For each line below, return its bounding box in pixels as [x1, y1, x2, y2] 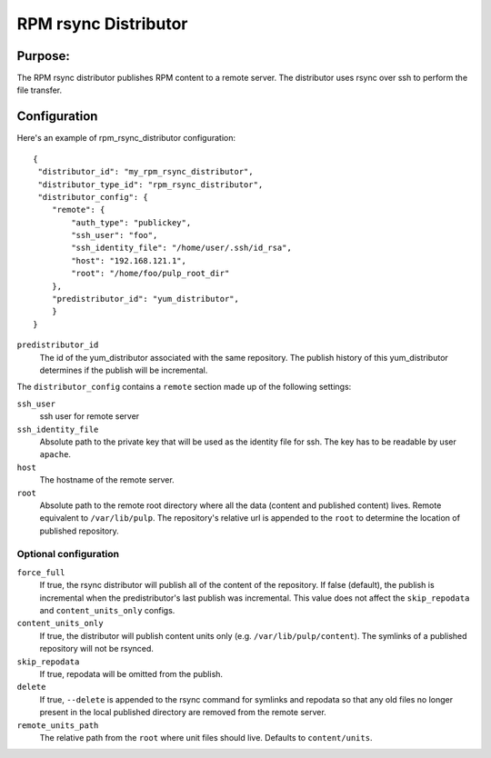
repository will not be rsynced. [39, 643, 155, 654]
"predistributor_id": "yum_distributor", [51, 294, 240, 304]
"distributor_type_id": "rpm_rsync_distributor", [37, 179, 264, 190]
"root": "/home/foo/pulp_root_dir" [71, 268, 230, 279]
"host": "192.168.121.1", [71, 255, 186, 265]
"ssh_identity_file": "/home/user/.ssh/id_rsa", [71, 243, 293, 254]
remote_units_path [16, 720, 99, 731]
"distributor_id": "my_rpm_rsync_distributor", [37, 166, 254, 177]
